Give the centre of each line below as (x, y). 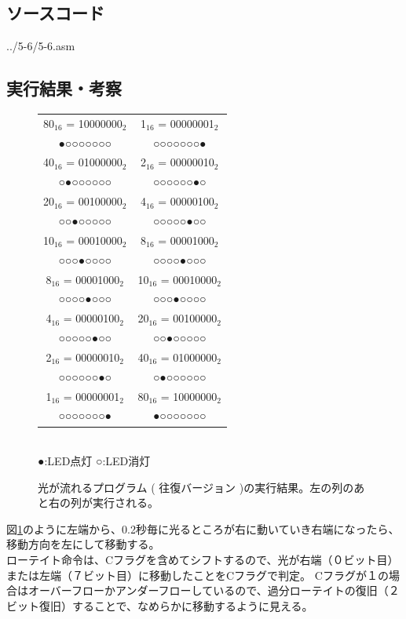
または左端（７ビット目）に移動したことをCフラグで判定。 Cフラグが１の (198, 575)
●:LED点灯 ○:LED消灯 (94, 461)
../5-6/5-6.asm (41, 46)
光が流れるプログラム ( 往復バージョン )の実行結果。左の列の (196, 487)
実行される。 (125, 502)
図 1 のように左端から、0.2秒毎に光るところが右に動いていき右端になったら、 (203, 528)
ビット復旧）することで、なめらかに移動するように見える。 (160, 605)
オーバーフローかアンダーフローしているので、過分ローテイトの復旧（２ (214, 590)
